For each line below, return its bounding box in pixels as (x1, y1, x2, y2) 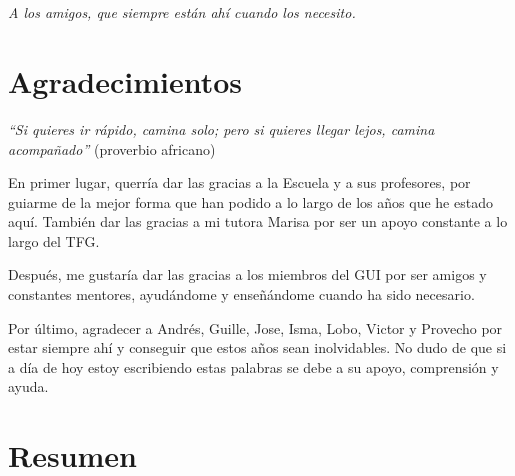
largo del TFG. (8, 230, 100, 251)
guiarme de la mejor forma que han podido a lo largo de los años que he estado (8, 191, 493, 212)
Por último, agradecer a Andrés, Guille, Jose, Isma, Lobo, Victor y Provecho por (8, 317, 503, 338)
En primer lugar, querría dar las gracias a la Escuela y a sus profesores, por (8, 172, 471, 193)
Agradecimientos (8, 60, 243, 101)
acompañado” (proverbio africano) (8, 138, 216, 159)
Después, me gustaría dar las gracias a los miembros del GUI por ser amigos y (8, 264, 487, 285)
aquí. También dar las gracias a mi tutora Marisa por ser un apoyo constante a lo (8, 211, 508, 232)
